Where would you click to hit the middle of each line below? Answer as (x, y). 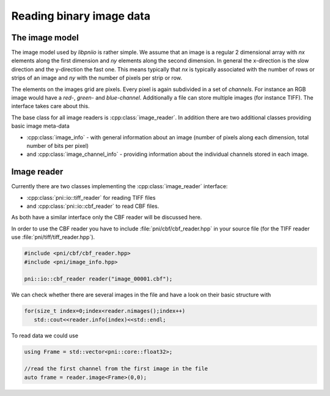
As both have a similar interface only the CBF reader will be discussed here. (107, 218)
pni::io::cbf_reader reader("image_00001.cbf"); (98, 279)
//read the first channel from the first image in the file (116, 369)
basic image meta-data (40, 126)
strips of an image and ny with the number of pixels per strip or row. (97, 78)
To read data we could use (45, 335)
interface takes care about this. (50, 106)
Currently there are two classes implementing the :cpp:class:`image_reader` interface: (119, 186)
